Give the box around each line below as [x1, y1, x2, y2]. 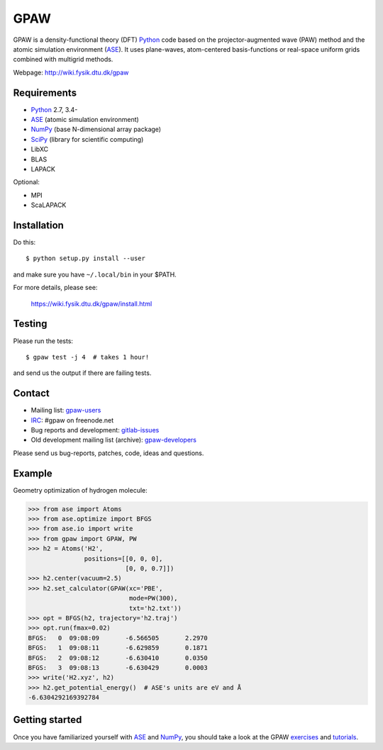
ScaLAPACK [30, 201, 67, 209]
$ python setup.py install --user [26, 254, 145, 262]
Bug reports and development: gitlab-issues [30, 425, 160, 434]
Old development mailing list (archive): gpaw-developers [30, 436, 196, 444]
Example [13, 467, 52, 479]
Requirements [13, 86, 77, 99]
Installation [13, 219, 64, 231]
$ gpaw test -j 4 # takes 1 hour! [26, 353, 150, 361]
